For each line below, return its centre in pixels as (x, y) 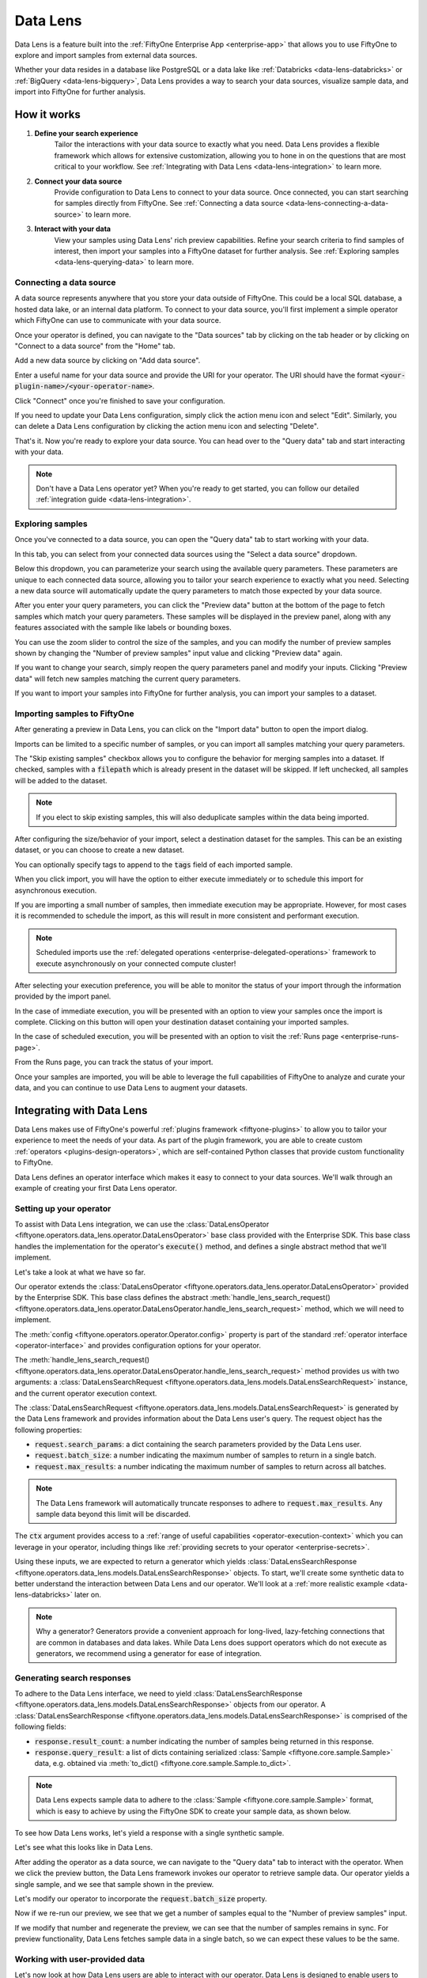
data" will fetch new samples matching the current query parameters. (128, 678)
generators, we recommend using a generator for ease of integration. (149, 1653)
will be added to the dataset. (61, 780)
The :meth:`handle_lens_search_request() (82, 1360)
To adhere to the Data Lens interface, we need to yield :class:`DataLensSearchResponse (159, 1694)
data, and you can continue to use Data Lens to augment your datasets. (131, 1088)
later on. (88, 1595)
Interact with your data (72, 229)
